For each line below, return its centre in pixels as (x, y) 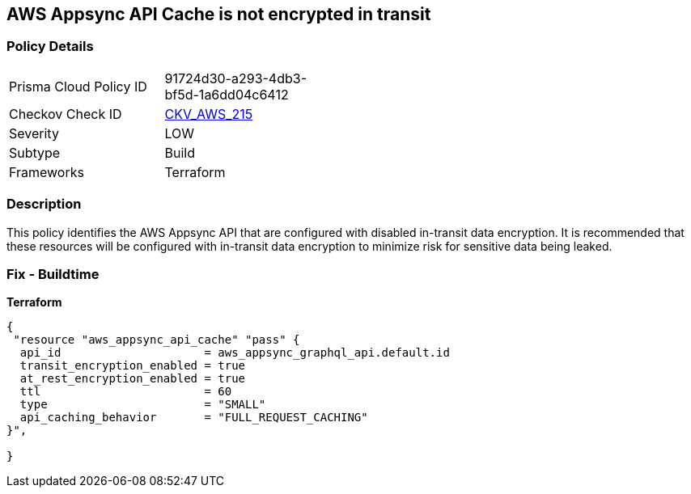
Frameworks (47, 172)
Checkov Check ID (66, 114)
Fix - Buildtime (53, 274)
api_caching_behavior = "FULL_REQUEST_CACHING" (194, 418)
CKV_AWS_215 (209, 114)
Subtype (35, 152)
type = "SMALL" (143, 405)
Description (44, 204)
